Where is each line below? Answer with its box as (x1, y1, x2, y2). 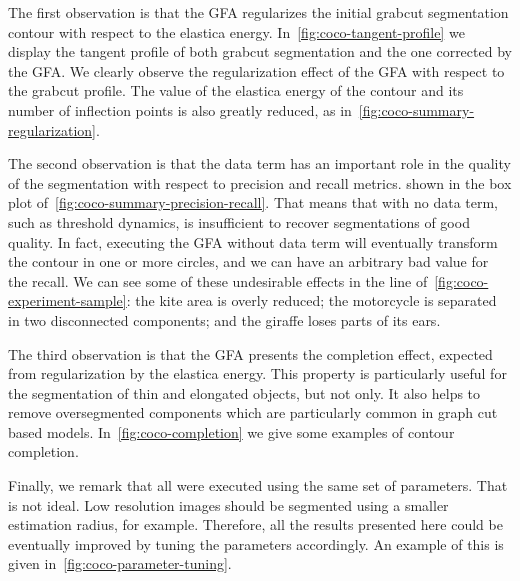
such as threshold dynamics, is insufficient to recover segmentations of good (8, 211, 470, 232)
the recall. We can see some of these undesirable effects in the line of (8, 270, 428, 291)
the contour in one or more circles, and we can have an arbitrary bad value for (8, 251, 489, 272)
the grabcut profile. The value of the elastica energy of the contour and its (8, 80, 464, 101)
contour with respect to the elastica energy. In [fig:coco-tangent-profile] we (8, 21, 465, 42)
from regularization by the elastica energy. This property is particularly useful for (8, 363, 507, 384)
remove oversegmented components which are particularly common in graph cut (8, 402, 498, 423)
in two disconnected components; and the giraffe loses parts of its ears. (8, 309, 441, 330)
